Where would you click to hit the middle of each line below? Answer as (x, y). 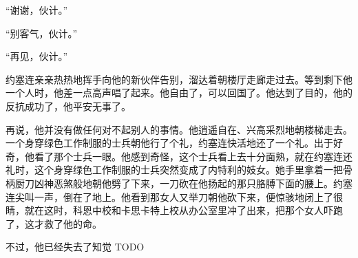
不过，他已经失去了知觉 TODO (75, 247)
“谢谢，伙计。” (37, 10)
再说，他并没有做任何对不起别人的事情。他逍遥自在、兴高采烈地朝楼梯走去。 (179, 129)
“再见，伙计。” (37, 56)
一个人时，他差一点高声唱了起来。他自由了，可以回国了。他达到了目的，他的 (179, 93)
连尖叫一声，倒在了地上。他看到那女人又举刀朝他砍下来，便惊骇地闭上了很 (174, 196)
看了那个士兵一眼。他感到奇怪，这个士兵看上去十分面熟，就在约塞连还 (193, 156)
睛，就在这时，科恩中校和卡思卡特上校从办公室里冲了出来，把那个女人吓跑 (174, 210)
